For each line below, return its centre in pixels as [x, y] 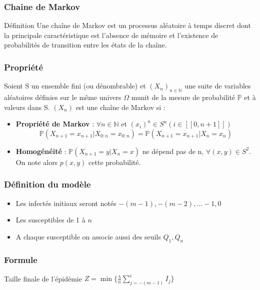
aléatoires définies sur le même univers [63, 97]
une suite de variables [218, 86]
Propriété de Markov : [55, 124]
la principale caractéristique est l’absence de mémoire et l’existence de [111, 35]
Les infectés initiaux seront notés [66, 203]
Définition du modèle [47, 184]
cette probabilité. [115, 162]
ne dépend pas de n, [173, 151]
